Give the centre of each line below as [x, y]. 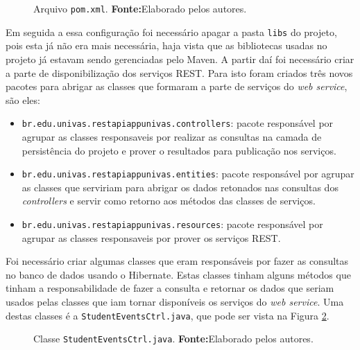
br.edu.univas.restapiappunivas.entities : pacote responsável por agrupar [188, 174]
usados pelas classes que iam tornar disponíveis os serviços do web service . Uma [175, 301]
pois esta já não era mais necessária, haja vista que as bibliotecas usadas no [166, 45]
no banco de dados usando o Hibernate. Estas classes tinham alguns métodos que [178, 274]
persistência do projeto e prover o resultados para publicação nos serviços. [179, 150]
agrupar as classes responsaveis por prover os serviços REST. [151, 237]
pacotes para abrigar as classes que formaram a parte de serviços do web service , [177, 86]
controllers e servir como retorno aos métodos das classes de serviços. [169, 201]
